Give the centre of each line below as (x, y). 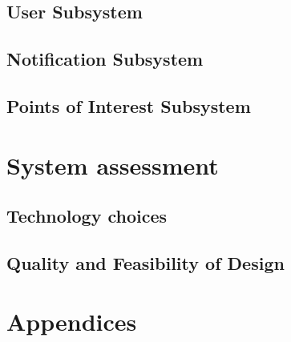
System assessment (113, 165)
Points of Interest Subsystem (129, 105)
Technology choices (87, 216)
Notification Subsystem (105, 59)
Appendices (72, 322)
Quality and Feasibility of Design (145, 262)
